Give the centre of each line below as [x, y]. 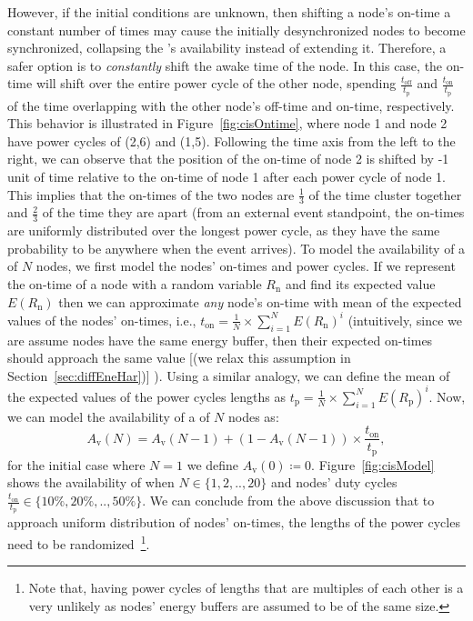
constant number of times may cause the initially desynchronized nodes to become [236, 30]
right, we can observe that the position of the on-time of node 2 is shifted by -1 [228, 159]
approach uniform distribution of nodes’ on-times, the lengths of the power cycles [234, 522]
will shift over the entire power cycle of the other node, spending [216, 83]
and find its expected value [360, 284]
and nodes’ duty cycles [334, 482]
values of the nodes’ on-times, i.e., [102, 320]
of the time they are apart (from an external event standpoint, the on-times [253, 212]
